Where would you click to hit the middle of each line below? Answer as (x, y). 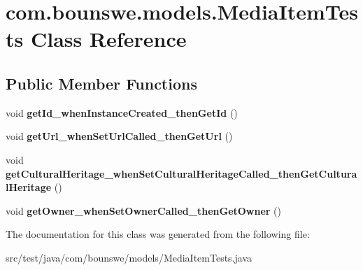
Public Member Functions (101, 83)
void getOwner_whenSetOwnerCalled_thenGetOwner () (144, 210)
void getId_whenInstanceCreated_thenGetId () (122, 112)
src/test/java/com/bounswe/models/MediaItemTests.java (129, 257)
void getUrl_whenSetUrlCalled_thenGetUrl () (119, 136)
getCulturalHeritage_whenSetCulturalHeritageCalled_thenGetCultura (181, 173)
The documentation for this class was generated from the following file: (158, 234)
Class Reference (108, 39)
